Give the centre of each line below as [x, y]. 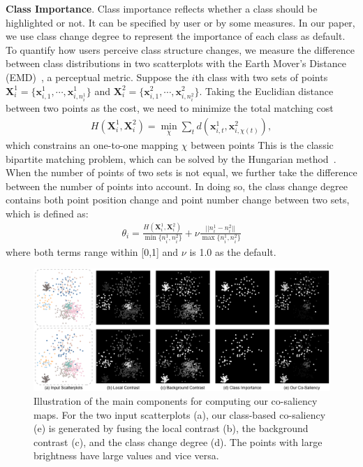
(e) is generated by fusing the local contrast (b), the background [171, 428]
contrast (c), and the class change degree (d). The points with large [178, 441]
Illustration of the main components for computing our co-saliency [176, 401]
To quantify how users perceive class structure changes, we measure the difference [180, 49]
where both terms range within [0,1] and [92, 251]
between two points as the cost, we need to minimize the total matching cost [170, 108]
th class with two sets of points [261, 77]
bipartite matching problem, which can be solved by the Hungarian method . [171, 158]
